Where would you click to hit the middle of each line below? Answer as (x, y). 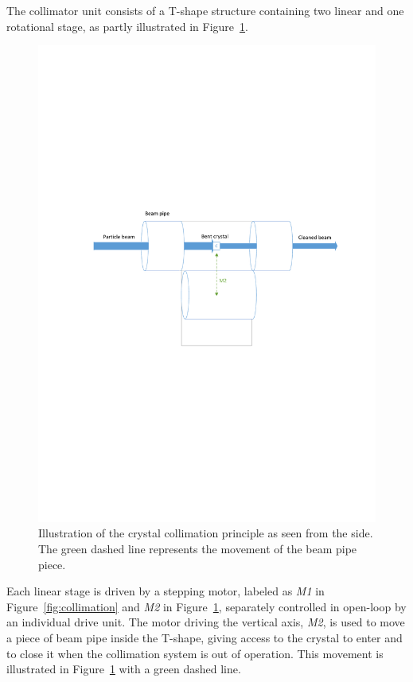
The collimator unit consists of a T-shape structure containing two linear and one (205, 10)
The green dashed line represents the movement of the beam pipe (198, 549)
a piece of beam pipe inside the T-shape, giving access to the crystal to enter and (205, 638)
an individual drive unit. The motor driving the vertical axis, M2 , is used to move (206, 622)
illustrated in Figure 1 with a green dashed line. (124, 669)
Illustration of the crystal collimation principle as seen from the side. (206, 533)
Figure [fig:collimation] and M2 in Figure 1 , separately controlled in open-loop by (206, 606)
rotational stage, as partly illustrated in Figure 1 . (127, 26)
